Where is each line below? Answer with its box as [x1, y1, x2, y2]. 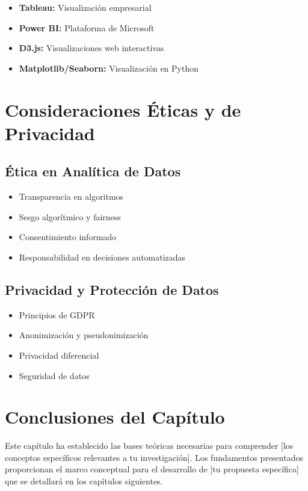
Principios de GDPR [19, 308, 95, 321]
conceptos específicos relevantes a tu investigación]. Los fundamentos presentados [5, 451, 303, 463]
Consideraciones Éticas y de [5, 97, 241, 122]
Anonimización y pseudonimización [19, 329, 149, 341]
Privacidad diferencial [19, 348, 99, 361]
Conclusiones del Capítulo [5, 404, 225, 429]
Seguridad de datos [19, 369, 90, 381]
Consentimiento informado [19, 230, 117, 243]
